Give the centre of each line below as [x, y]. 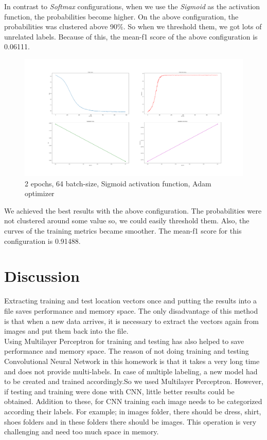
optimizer [40, 193]
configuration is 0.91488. [42, 241]
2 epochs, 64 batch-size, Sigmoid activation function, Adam [118, 183]
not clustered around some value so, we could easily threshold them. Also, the [127, 221]
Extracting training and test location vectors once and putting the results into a [131, 301]
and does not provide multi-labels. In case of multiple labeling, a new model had [131, 371]
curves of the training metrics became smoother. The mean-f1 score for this [123, 231]
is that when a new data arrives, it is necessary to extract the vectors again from [131, 321]
